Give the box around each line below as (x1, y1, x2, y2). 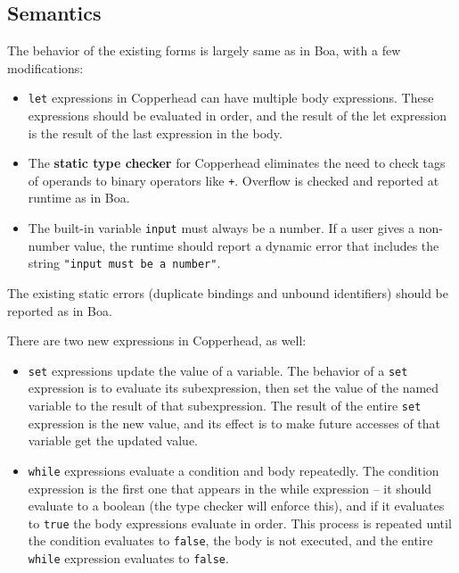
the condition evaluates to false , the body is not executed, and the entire (28, 531, 433, 550)
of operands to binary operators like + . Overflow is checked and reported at (28, 170, 439, 189)
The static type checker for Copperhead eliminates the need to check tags (28, 154, 446, 172)
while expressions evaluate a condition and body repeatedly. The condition (28, 461, 439, 479)
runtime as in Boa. (28, 188, 130, 207)
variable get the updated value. (28, 431, 199, 450)
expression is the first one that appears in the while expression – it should (28, 478, 432, 497)
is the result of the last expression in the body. (28, 123, 283, 142)
